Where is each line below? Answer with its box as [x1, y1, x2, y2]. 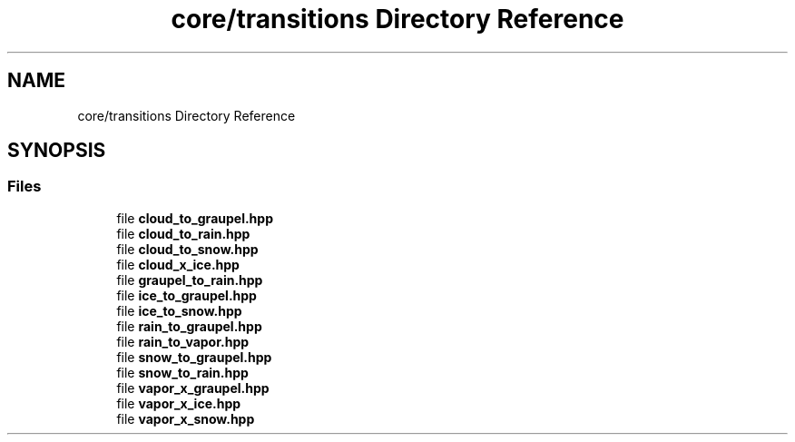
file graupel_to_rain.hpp [116, 271, 263, 288]
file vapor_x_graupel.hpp [116, 379, 270, 396]
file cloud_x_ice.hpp [116, 256, 240, 272]
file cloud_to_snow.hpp [116, 241, 259, 257]
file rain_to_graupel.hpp [116, 318, 262, 334]
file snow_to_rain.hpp [116, 364, 249, 380]
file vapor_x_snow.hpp [116, 410, 255, 427]
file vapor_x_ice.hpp [116, 395, 241, 411]
